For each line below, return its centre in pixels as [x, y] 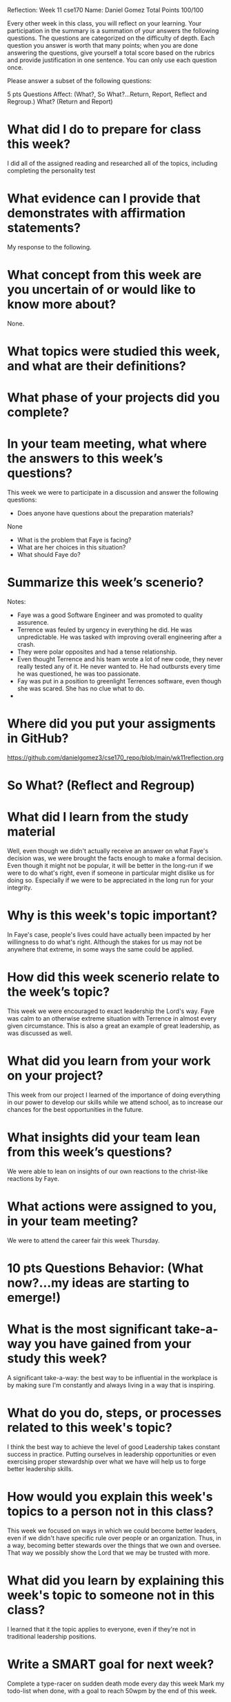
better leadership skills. [40, 1468]
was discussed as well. [40, 1033]
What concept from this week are [104, 275]
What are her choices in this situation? [71, 547]
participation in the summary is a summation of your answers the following [113, 31]
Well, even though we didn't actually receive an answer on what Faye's [108, 851]
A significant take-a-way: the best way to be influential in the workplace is [112, 1377]
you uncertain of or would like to [102, 290]
